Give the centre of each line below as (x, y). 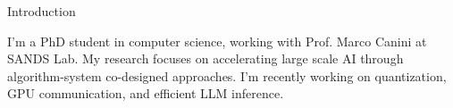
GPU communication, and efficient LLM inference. (146, 93)
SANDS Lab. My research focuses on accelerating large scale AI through (206, 58)
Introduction (42, 11)
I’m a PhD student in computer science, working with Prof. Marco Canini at (217, 41)
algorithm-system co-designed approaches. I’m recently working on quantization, (227, 75)
